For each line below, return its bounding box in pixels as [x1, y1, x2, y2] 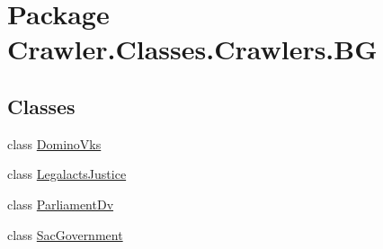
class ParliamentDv [7, 194, 114, 213]
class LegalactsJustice [7, 165, 127, 183]
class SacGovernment [7, 225, 123, 244]
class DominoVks [7, 134, 102, 153]
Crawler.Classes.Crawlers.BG [7, 31, 378, 67]
